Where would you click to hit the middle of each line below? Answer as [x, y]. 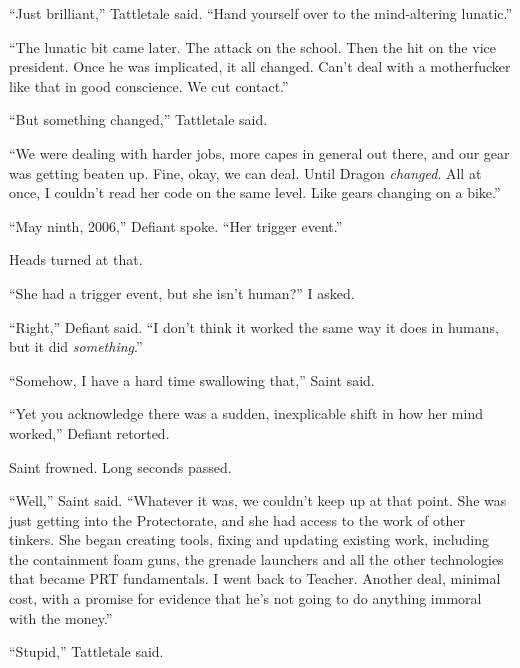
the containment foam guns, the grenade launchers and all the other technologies [256, 558]
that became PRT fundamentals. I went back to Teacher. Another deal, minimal [255, 578]
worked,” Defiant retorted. [89, 432]
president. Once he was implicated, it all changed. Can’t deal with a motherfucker [260, 66]
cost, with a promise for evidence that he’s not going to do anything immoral [245, 598]
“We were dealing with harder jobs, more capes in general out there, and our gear [259, 152]
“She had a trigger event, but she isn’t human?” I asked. [182, 292]
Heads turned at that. [76, 259]
